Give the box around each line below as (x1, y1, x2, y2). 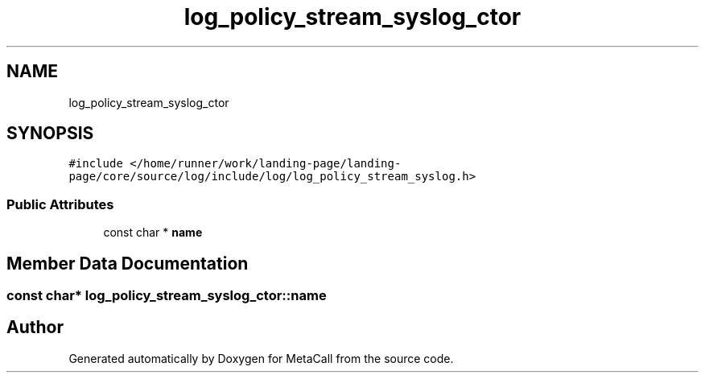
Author (6, 317, 64, 338)
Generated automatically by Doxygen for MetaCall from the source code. (68, 351, 454, 365)
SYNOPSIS (6, 123, 94, 144)
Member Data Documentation (6, 253, 249, 274)
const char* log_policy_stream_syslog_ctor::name (6, 287, 327, 304)
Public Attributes (6, 196, 114, 212)
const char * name (103, 225, 203, 240)
